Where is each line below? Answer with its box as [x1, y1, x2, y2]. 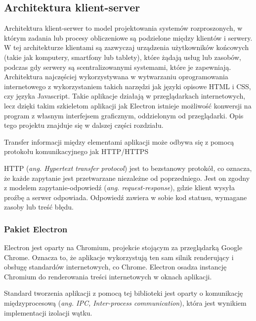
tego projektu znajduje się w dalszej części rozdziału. [4, 120, 164, 130]
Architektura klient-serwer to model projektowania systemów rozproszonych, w [4, 23, 243, 33]
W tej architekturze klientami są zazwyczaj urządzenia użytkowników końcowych [4, 42, 249, 53]
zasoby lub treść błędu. [4, 202, 74, 212]
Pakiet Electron [4, 222, 68, 235]
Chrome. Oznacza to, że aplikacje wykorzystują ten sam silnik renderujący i [4, 252, 234, 262]
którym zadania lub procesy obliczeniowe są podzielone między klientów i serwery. [4, 32, 253, 43]
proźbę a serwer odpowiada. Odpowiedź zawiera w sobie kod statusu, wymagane [4, 192, 247, 202]
